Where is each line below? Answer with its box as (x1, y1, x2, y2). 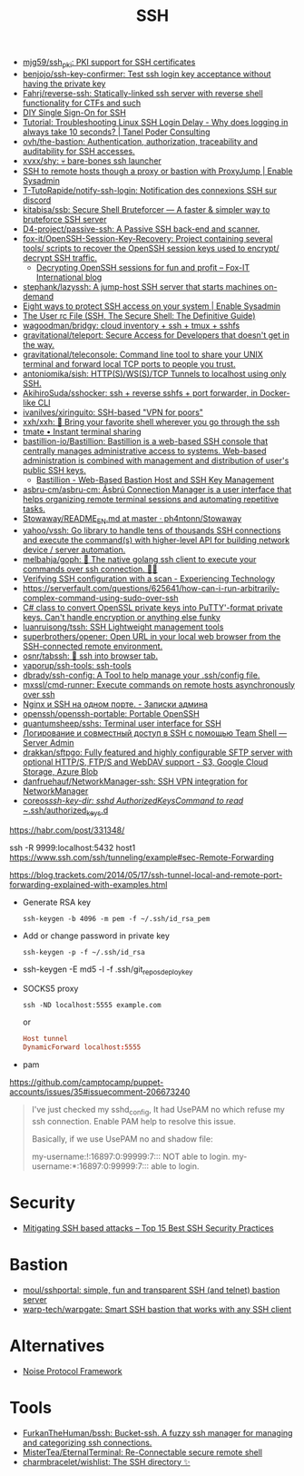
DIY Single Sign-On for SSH (22, 106, 127, 118)
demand (22, 291, 54, 302)
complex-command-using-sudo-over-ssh (22, 592, 179, 603)
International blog (35, 272, 103, 282)
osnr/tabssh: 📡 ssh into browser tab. (22, 650, 159, 661)
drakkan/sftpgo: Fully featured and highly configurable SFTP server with (22, 747, 293, 758)
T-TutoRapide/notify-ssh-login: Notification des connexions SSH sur (22, 184, 278, 195)
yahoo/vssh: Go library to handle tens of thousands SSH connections (22, 524, 281, 536)
